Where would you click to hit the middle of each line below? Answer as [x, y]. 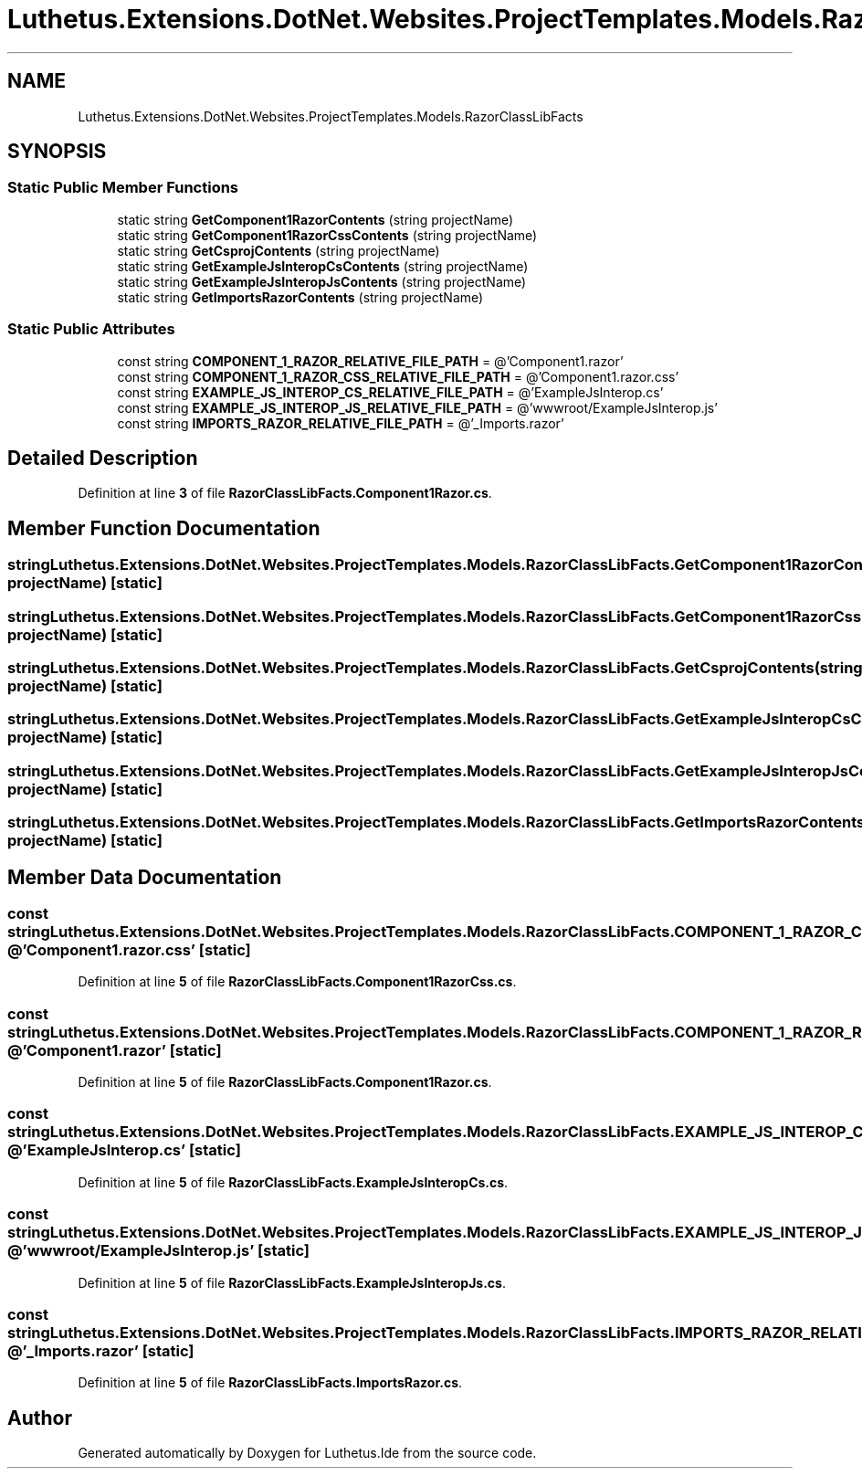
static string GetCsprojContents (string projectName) [279, 250]
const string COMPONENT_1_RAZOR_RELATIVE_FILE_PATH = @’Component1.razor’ [370, 361]
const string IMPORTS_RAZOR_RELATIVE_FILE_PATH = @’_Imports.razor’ [341, 423]
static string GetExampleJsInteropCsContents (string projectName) [323, 266]
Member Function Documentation [164, 528]
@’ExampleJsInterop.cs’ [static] [124, 1150]
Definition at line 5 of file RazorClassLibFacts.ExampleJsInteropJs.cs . [292, 1282]
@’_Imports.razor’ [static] [101, 1350]
